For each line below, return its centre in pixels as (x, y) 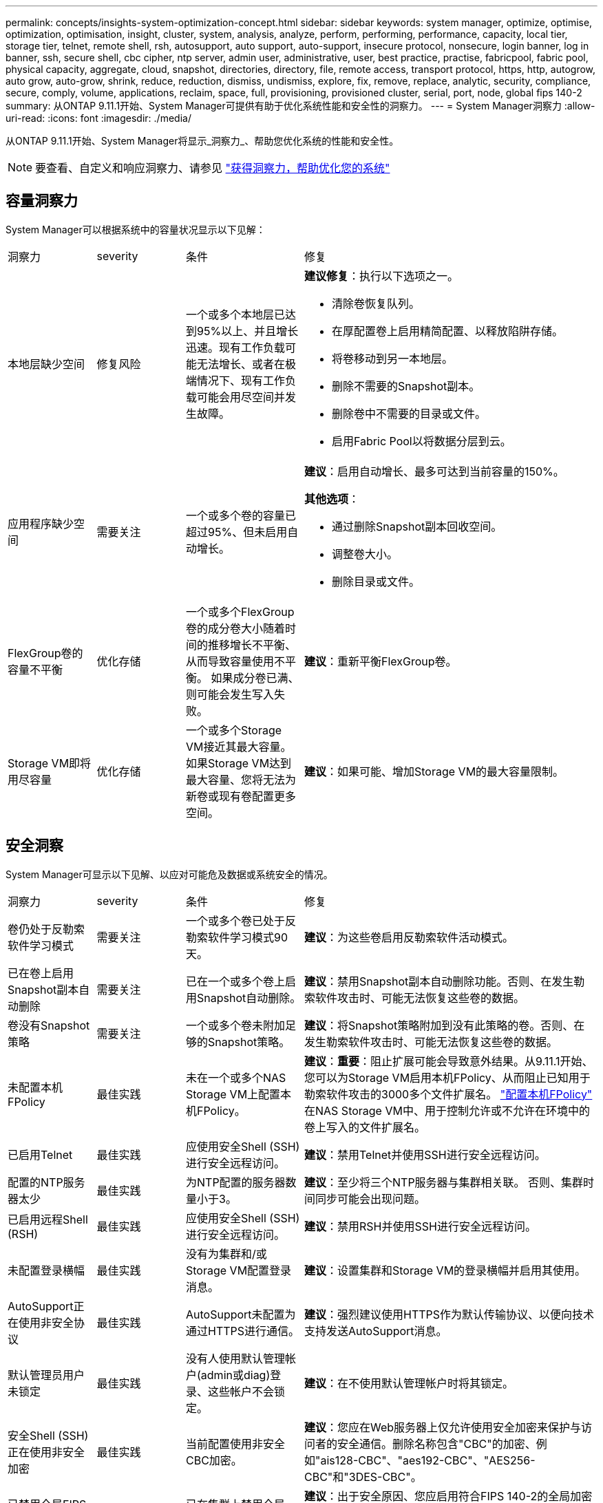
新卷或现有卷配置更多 (241, 796)
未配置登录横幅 (46, 1270)
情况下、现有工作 (241, 380)
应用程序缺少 (41, 523)
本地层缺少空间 (46, 364)
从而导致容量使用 (230, 661)
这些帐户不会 (241, 1391)
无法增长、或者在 (241, 364)
